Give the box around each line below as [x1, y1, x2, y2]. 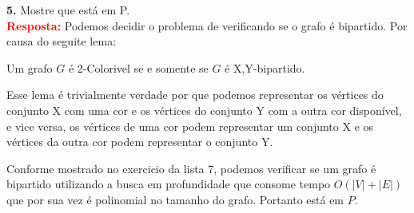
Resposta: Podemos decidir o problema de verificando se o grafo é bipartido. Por [6, 17, 408, 34]
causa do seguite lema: [6, 33, 117, 49]
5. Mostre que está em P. [6, 2, 130, 18]
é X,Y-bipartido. [225, 59, 305, 76]
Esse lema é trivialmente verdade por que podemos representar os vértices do [6, 86, 384, 103]
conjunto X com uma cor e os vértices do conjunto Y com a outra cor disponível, [6, 101, 402, 118]
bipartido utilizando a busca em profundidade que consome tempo [6, 176, 331, 192]
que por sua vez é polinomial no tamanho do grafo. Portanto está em [6, 191, 344, 207]
